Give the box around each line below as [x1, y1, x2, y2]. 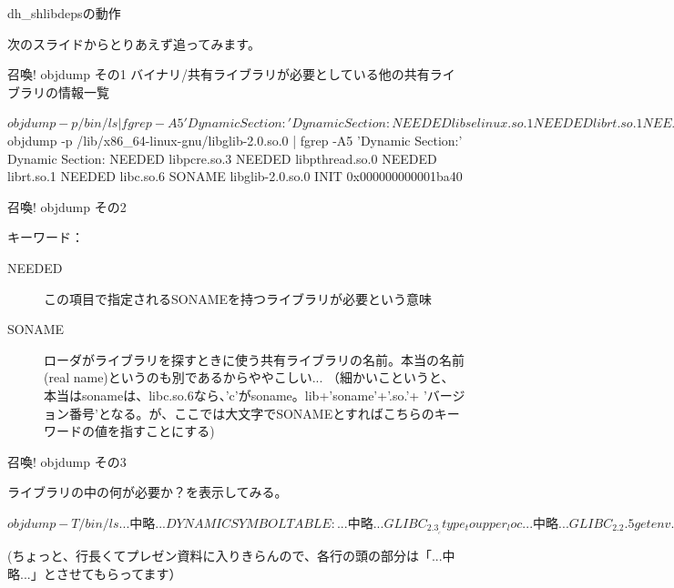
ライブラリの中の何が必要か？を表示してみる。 [7, 482, 288, 502]
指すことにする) [119, 421, 215, 441]
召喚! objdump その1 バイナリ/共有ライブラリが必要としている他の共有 [7, 65, 430, 84]
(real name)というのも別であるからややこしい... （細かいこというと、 [44, 368, 454, 387]
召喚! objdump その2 [7, 197, 127, 216]
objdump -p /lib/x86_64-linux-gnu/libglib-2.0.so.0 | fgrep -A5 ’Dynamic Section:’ [7, 130, 463, 149]
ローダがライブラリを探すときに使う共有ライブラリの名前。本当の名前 [44, 350, 465, 369]
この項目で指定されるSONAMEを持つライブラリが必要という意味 [44, 289, 433, 308]
